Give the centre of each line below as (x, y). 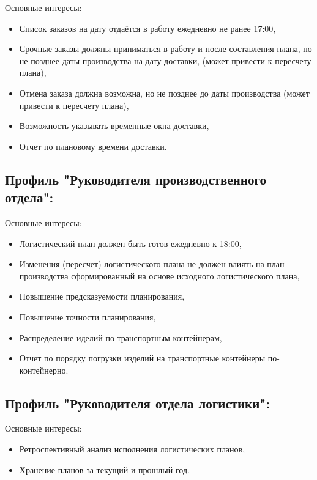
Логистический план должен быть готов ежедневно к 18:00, (130, 243)
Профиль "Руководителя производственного (136, 179)
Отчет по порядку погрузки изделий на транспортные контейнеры (142, 358)
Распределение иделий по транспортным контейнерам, (121, 337)
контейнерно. (44, 370)
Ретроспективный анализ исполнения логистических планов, (132, 449)
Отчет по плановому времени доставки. (93, 146)
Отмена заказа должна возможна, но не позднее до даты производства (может (164, 93)
